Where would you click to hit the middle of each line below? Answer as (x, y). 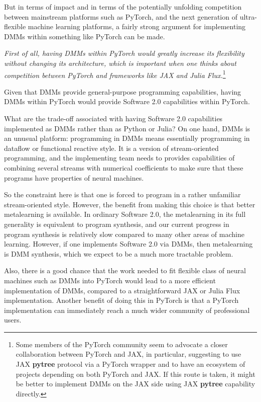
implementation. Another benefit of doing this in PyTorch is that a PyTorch (121, 300)
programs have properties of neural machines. (74, 177)
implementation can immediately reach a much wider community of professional (127, 310)
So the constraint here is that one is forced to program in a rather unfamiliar (122, 194)
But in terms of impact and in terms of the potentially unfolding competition (123, 7)
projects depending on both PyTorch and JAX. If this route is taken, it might (136, 374)
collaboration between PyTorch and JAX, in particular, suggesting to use (128, 354)
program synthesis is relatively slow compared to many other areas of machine (124, 234)
